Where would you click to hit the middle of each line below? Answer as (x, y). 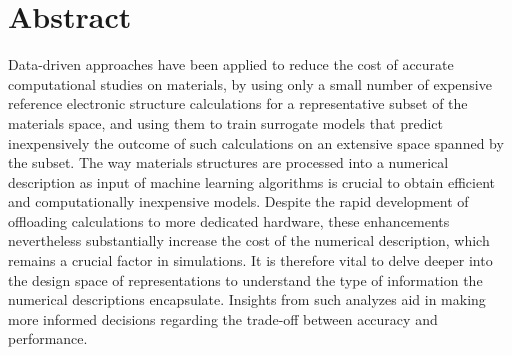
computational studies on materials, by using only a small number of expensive (250, 83)
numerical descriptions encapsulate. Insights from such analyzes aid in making (247, 299)
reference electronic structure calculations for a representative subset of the (238, 103)
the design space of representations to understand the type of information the (245, 279)
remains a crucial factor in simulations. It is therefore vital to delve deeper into (250, 260)
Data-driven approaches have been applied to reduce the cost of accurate (231, 64)
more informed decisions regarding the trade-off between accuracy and (223, 318)
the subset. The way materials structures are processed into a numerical (228, 162)
